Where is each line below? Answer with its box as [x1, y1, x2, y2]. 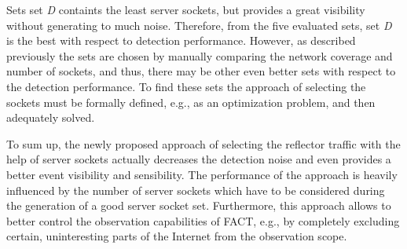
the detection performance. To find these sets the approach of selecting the [6, 78, 366, 94]
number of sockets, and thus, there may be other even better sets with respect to [6, 63, 396, 79]
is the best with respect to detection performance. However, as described [6, 32, 356, 49]
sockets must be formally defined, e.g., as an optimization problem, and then [6, 93, 376, 110]
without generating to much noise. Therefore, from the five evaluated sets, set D [6, 16, 392, 33]
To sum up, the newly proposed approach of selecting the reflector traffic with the [6, 135, 401, 152]
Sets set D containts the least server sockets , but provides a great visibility [6, 2, 365, 17]
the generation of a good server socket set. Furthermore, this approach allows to [6, 197, 391, 214]
